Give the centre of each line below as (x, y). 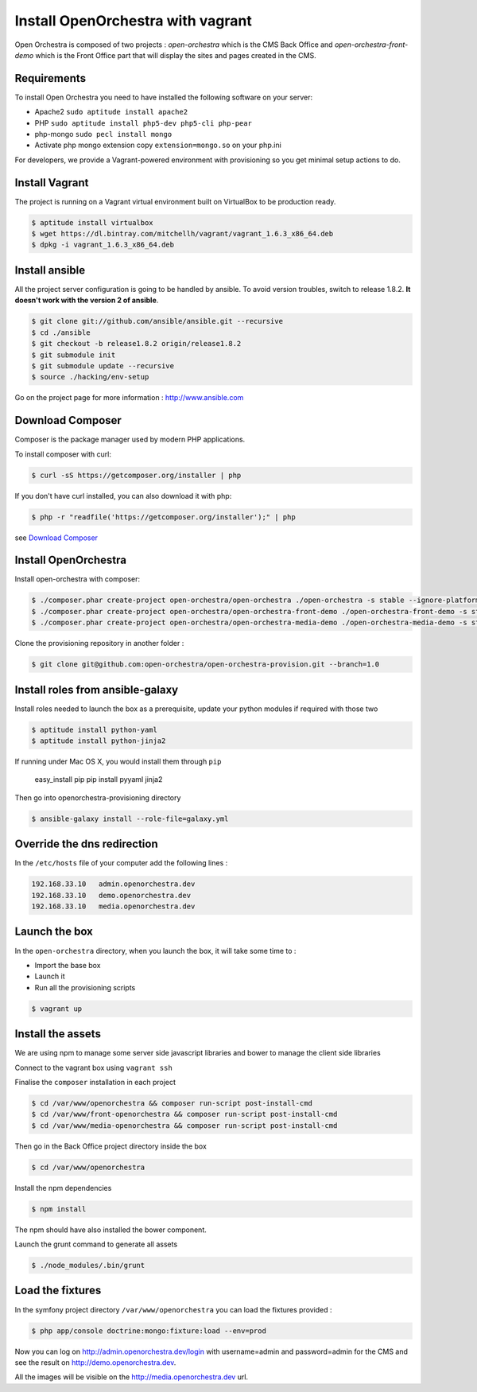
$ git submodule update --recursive (103, 365)
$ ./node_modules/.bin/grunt (88, 1266)
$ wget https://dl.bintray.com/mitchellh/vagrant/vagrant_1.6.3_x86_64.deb (182, 234)
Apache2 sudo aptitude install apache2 (111, 112)
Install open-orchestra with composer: (78, 579)
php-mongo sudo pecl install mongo (103, 134)
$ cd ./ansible (61, 332)
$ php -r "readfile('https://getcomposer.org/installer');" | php (163, 517)
